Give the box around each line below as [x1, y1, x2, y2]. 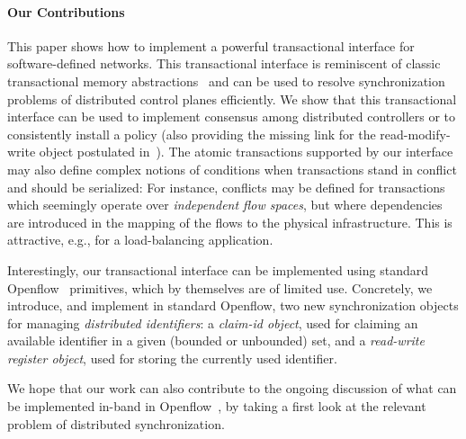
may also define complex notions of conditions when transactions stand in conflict [7, 159, 457, 178]
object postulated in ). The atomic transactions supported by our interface [39, 142, 453, 161]
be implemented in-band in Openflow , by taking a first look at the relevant [7, 397, 426, 416]
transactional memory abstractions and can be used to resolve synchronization [7, 71, 445, 90]
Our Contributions [7, 2, 125, 21]
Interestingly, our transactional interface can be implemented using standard [7, 260, 428, 279]
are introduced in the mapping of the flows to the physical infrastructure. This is [7, 212, 453, 231]
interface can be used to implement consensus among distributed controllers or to [7, 107, 456, 126]
